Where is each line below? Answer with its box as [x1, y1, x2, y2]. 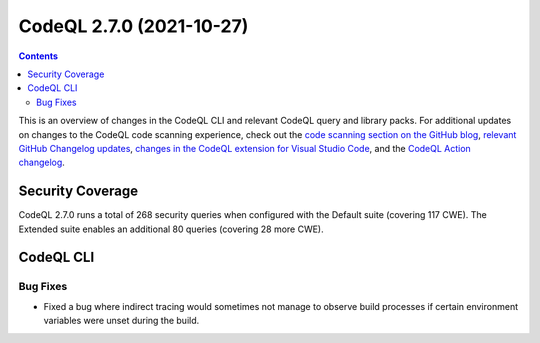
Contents [18, 50, 59, 62]
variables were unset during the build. [43, 315, 200, 327]
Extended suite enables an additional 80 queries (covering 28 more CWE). [18, 223, 324, 235]
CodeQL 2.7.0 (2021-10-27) [18, 15, 249, 37]
